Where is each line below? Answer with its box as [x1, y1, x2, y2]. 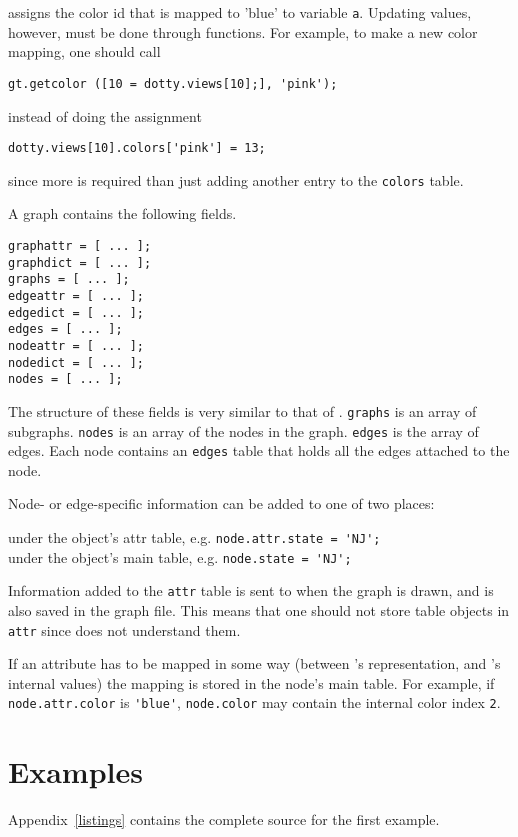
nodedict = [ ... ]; [8, 355, 145, 370]
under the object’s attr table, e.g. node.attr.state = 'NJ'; [8, 527, 381, 548]
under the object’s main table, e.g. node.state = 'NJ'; [8, 546, 352, 567]
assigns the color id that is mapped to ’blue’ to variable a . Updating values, [8, 2, 472, 22]
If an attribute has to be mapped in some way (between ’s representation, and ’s [8, 653, 501, 674]
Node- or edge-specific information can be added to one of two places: [8, 493, 435, 514]
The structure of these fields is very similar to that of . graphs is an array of [8, 400, 477, 421]
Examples [8, 751, 143, 792]
